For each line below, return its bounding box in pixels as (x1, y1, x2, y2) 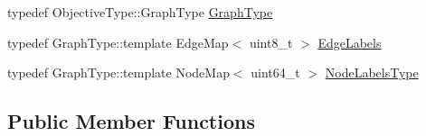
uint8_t (249, 32, 293, 51)
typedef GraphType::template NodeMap (7, 63, 230, 82)
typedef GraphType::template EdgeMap (7, 32, 229, 51)
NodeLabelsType (325, 63, 419, 82)
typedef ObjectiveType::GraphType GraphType (7, 3, 273, 21)
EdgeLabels (317, 32, 382, 51)
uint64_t (251, 63, 300, 82)
